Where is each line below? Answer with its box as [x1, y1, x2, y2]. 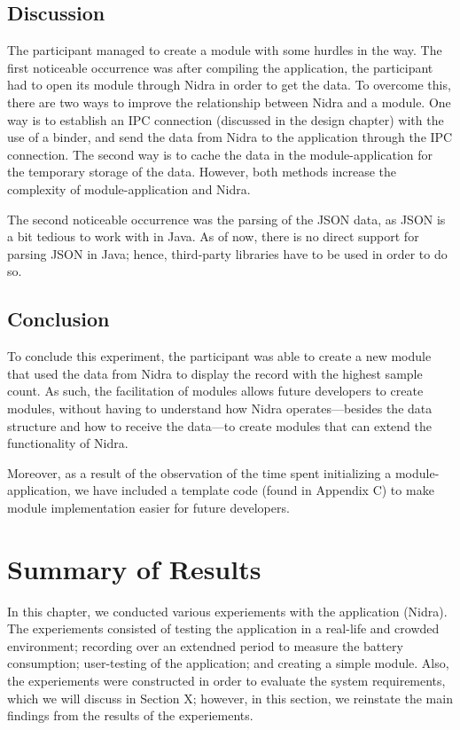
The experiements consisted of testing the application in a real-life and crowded [7, 619, 440, 638]
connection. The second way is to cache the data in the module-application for [7, 145, 433, 163]
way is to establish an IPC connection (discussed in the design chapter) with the [7, 110, 444, 129]
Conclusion [7, 305, 110, 333]
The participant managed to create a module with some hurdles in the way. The [7, 41, 442, 59]
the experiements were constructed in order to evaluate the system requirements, [7, 671, 446, 689]
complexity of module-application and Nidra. [7, 179, 251, 198]
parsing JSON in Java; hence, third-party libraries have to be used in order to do [7, 244, 448, 263]
